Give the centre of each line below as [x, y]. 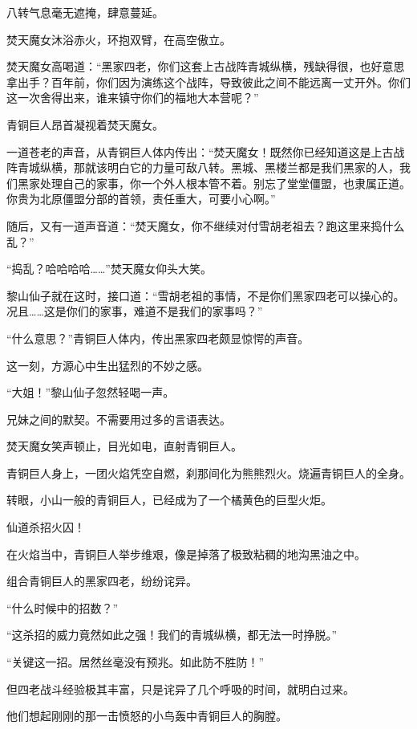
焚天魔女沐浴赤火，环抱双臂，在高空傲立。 [119, 39]
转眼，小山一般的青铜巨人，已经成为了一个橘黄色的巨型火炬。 [169, 500]
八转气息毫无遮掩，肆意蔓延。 [85, 12]
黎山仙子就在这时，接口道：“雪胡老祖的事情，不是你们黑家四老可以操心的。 [206, 295]
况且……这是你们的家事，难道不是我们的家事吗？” [135, 311]
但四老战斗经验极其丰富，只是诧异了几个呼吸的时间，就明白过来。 [180, 688]
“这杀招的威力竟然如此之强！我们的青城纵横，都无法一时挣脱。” [172, 635]
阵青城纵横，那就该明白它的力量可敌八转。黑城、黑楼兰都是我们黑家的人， [203, 167]
